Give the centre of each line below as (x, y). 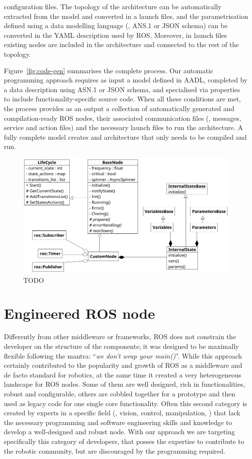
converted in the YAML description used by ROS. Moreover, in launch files (116, 35)
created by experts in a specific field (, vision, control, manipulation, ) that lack (122, 413)
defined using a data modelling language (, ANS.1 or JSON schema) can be (116, 25)
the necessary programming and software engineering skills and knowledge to (118, 422)
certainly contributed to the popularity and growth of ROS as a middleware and (123, 365)
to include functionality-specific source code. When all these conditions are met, (122, 99)
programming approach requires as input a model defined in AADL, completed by (126, 80)
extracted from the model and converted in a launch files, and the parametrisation (126, 16)
